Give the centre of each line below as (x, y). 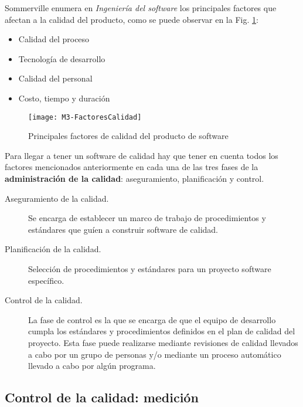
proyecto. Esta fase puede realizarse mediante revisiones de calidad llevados (163, 342)
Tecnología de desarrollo (62, 58)
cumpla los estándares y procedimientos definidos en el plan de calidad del (162, 331)
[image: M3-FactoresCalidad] (85, 117)
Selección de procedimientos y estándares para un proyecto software (150, 268)
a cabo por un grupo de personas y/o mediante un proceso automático (155, 354)
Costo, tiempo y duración (64, 98)
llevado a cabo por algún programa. (92, 366)
